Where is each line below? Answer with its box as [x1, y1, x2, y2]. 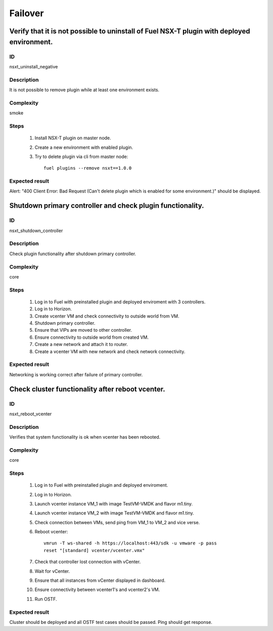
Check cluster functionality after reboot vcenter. [9, 385, 165, 393]
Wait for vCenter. [34, 568, 70, 574]
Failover [9, 8, 44, 19]
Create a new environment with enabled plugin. [34, 144, 133, 150]
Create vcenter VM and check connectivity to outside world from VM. [34, 313, 179, 319]
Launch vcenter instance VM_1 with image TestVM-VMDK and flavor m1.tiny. [34, 500, 193, 506]
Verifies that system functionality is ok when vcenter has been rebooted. [9, 434, 161, 440]
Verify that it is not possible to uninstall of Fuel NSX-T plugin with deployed [9, 27, 250, 35]
